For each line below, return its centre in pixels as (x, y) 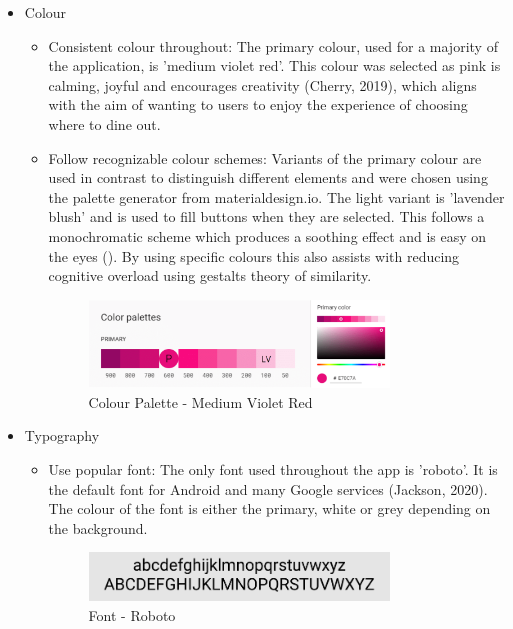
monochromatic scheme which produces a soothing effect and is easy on (267, 235)
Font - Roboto (132, 614)
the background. (98, 527)
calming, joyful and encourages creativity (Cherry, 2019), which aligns (262, 84)
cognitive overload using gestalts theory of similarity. (210, 275)
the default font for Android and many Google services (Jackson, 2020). (268, 488)
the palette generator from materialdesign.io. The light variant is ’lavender (276, 196)
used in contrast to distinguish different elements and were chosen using (268, 177)
